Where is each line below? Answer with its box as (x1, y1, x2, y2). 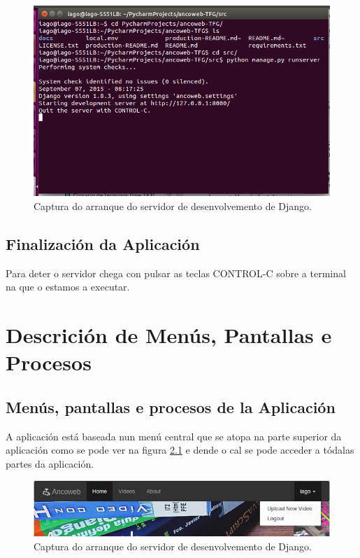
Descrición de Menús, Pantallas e (6, 321, 332, 349)
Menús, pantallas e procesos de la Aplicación (6, 396, 336, 417)
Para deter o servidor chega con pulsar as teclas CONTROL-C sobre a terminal (6, 265, 346, 280)
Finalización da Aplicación (6, 232, 200, 254)
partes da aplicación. (6, 456, 94, 470)
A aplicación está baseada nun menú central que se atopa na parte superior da (6, 428, 342, 443)
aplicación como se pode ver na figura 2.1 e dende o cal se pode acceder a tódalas (6, 442, 354, 457)
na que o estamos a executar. (6, 279, 130, 294)
